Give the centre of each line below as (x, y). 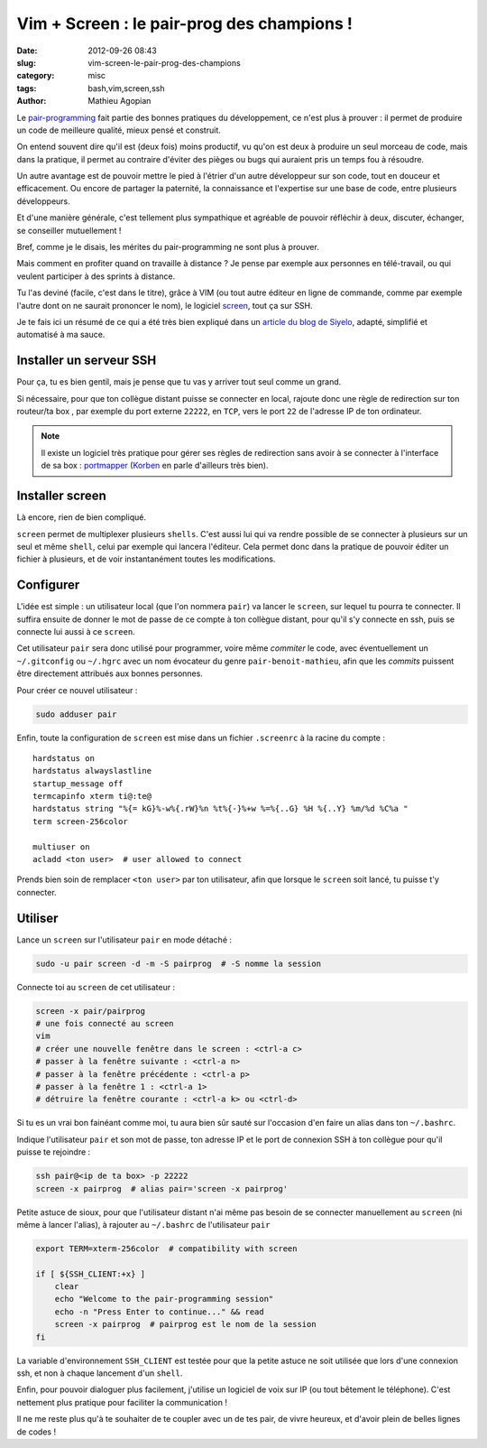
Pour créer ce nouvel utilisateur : (77, 690)
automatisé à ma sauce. (61, 335)
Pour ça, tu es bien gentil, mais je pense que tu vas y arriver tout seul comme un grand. (179, 382)
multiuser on (61, 847)
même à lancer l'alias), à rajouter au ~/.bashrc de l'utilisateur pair (143, 1224)
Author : (32, 101)
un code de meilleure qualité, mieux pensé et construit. (119, 130)
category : (36, 76)
